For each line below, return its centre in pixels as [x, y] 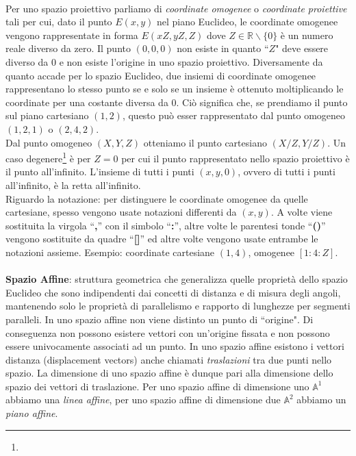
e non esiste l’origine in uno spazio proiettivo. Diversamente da [191, 61]
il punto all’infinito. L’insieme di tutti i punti [100, 172]
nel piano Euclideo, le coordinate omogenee [247, 22]
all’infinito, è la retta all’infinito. [73, 185]
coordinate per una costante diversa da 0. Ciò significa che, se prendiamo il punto [177, 102]
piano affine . [32, 413]
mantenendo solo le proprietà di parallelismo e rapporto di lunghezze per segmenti [178, 306]
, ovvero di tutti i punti [287, 172]
